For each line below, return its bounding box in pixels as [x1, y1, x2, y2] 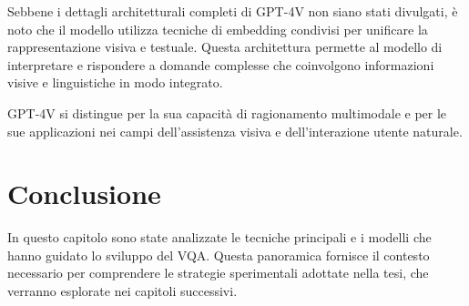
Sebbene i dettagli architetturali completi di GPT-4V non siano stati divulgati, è [7, 2, 458, 20]
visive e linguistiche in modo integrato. [7, 73, 223, 92]
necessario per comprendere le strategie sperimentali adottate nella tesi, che [7, 263, 429, 282]
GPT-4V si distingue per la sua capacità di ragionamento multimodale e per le [7, 103, 447, 122]
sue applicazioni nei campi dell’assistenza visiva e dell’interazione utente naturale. [7, 121, 463, 140]
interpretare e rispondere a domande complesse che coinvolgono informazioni [7, 55, 434, 74]
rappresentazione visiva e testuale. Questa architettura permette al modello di [7, 37, 443, 56]
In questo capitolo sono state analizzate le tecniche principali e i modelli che [7, 228, 432, 247]
